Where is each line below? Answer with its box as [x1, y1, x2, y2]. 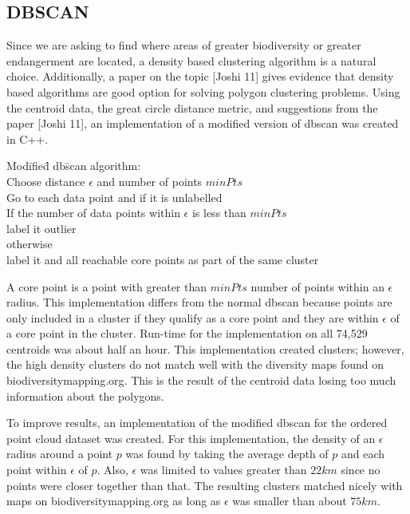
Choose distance [6, 172, 85, 189]
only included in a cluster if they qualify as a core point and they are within [6, 309, 379, 326]
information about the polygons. [6, 387, 164, 404]
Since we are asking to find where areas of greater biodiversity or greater [6, 37, 361, 53]
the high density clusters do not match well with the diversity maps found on [6, 356, 384, 373]
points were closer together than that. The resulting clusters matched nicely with [6, 476, 403, 493]
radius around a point [6, 445, 113, 462]
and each [341, 445, 385, 462]
